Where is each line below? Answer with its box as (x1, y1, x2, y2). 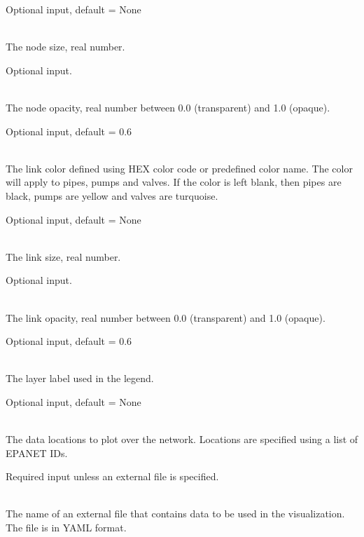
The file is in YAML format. (6, 520, 127, 535)
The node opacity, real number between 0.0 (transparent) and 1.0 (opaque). (6, 100, 330, 114)
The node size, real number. (6, 39, 125, 54)
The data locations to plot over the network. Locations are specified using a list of (6, 432, 358, 447)
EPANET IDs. (6, 445, 68, 460)
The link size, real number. (6, 249, 121, 264)
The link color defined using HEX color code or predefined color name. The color (6, 161, 353, 175)
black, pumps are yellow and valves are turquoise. (6, 188, 218, 203)
